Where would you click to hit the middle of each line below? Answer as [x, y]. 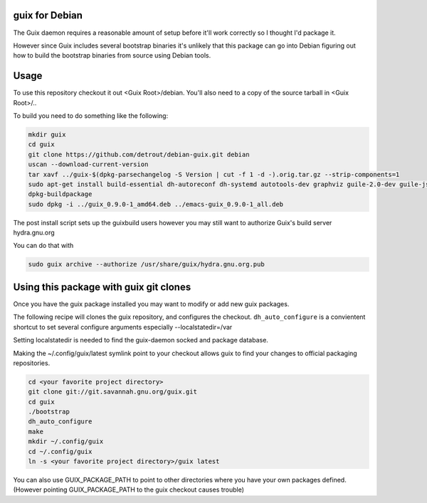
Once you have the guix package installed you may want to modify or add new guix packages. [151, 304]
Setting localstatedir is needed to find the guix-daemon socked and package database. [141, 340]
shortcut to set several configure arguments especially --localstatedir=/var [123, 327]
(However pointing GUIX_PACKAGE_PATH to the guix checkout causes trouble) [129, 490]
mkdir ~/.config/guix [66, 442]
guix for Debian [48, 15]
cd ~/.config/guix [60, 451]
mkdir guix [47, 134]
